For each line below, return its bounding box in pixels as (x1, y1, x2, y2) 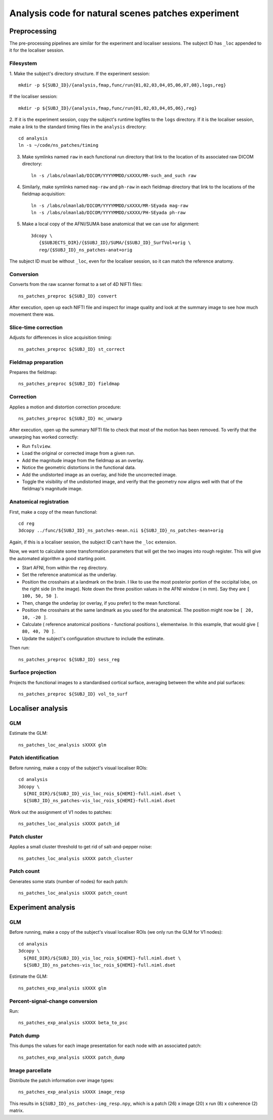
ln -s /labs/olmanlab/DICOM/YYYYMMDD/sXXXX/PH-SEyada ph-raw (31, 210, 186, 216)
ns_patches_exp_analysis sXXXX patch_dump (18, 1054, 125, 1060)
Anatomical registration (9, 499, 69, 506)
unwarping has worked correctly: (9, 434, 78, 440)
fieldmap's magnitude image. (22, 486, 83, 492)
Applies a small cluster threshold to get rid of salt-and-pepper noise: (9, 844, 152, 850)
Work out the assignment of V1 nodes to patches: (9, 809, 112, 815)
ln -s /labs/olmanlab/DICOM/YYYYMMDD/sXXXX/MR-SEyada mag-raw (31, 202, 189, 209)
